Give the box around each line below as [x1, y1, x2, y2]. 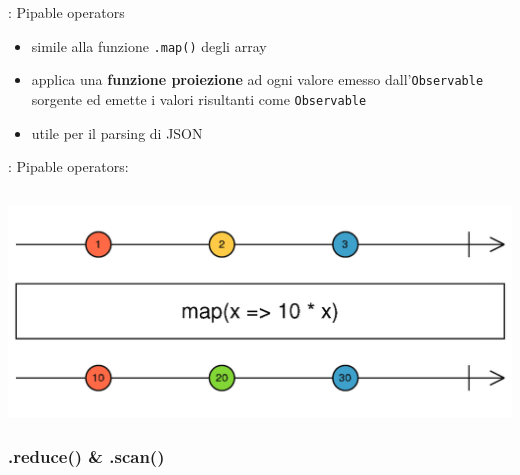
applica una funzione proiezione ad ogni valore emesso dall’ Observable [31, 69, 484, 90]
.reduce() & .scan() [8, 443, 165, 468]
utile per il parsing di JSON [31, 122, 203, 143]
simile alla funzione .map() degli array [31, 35, 267, 56]
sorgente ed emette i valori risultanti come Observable [31, 88, 367, 109]
